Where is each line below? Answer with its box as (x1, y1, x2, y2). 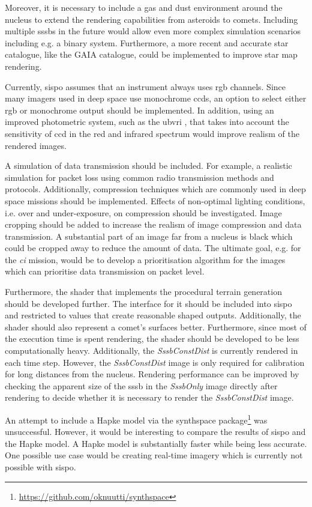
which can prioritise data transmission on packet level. (5, 265, 205, 278)
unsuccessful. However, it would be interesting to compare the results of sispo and (5, 425, 306, 438)
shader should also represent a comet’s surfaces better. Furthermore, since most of (5, 320, 307, 333)
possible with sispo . (5, 461, 76, 473)
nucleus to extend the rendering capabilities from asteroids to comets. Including (5, 13, 298, 25)
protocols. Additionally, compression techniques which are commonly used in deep (5, 183, 306, 195)
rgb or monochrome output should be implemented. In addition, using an (5, 103, 274, 116)
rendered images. (5, 139, 67, 151)
